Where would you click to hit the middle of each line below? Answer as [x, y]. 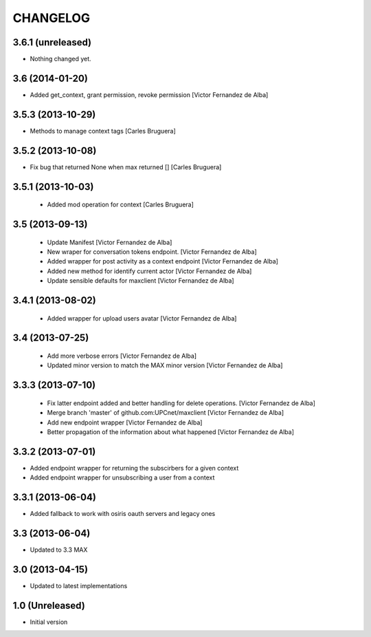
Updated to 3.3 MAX [59, 550]
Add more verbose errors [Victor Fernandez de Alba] [122, 356]
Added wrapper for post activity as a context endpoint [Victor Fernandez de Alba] [162, 261]
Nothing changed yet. [61, 59]
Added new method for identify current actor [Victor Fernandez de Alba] [149, 271]
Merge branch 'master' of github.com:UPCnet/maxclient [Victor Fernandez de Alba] [166, 413]
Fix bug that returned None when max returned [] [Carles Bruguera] [126, 167]
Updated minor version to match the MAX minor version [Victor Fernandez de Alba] [165, 365]
